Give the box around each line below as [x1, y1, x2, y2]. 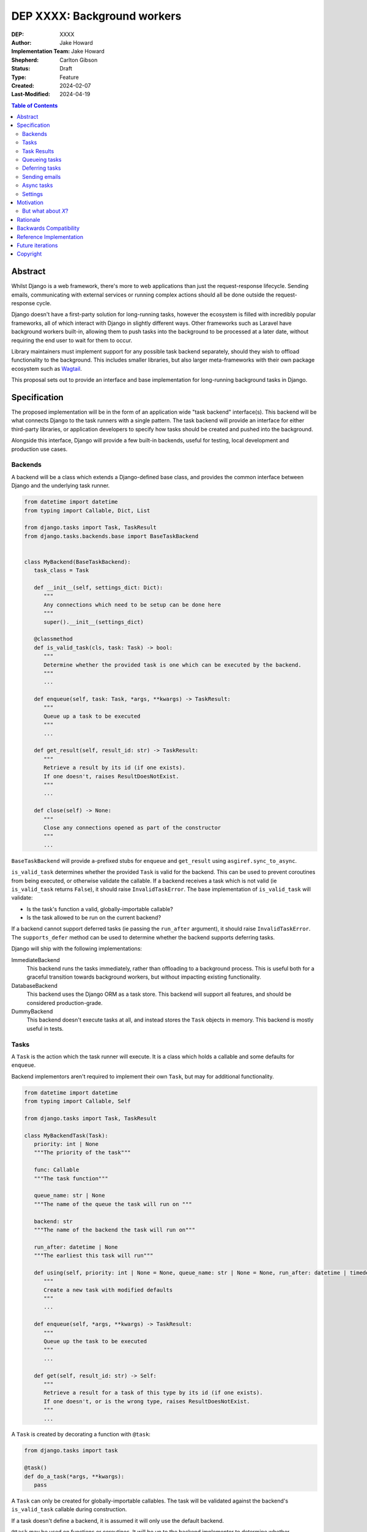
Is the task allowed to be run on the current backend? [26, 914, 161, 922]
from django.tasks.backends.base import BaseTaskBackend [24, 533, 199, 539]
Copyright [17, 250, 42, 257]
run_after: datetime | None [34, 1243, 119, 1250]
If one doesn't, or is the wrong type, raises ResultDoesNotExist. [43, 1398, 250, 1405]
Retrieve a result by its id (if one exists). [43, 764, 186, 772]
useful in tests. [26, 1025, 64, 1032]
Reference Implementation [17, 233, 84, 240]
